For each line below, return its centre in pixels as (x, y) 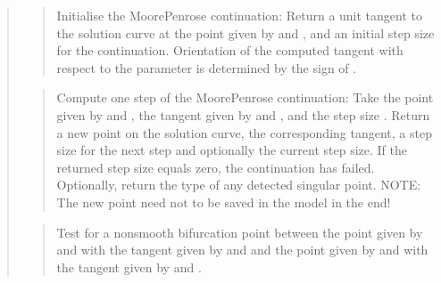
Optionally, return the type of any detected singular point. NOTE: (239, 185)
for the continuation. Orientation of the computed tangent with (230, 50)
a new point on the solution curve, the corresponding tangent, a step (244, 132)
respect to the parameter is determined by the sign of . (207, 67)
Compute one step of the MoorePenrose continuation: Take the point (245, 97)
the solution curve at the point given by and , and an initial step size (245, 32)
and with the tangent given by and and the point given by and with (242, 250)
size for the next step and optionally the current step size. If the (232, 150)
